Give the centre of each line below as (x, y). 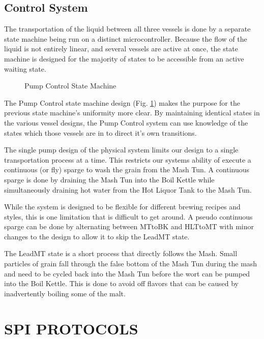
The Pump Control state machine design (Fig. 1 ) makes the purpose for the (122, 102)
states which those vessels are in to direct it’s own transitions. (100, 132)
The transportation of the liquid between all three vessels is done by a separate (127, 29)
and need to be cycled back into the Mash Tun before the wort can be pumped (127, 273)
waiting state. (25, 68)
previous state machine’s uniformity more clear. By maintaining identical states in (132, 113)
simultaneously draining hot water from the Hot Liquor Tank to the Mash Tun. (128, 189)
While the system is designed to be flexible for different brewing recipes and (122, 207)
